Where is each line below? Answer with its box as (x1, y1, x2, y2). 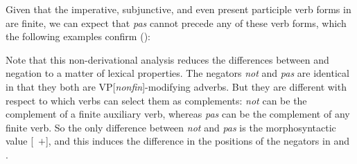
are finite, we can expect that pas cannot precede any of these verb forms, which (6, 15, 347, 30)
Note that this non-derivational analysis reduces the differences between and (6, 52, 329, 66)
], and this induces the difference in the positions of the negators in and (45, 134, 349, 148)
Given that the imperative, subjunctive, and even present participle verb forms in (6, 2, 351, 16)
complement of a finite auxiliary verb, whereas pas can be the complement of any (6, 107, 350, 121)
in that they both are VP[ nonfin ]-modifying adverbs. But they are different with (6, 79, 347, 93)
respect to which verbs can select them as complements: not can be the (6, 93, 307, 107)
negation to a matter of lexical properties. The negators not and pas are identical (6, 66, 349, 80)
